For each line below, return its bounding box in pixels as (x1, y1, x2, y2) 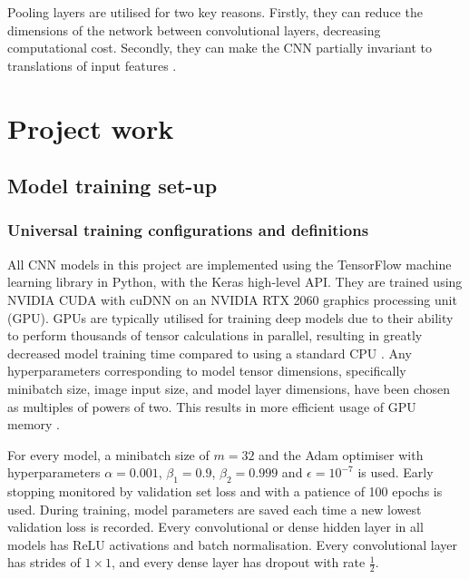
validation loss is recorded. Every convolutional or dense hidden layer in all (7, 517, 424, 536)
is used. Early (357, 463, 434, 482)
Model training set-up (7, 172, 218, 200)
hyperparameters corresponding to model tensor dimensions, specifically (7, 361, 406, 380)
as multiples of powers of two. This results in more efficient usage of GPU (7, 397, 416, 416)
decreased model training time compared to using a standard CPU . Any (7, 343, 412, 362)
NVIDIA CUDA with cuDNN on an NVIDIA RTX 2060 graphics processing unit (7, 289, 457, 309)
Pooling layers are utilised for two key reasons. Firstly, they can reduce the (7, 3, 423, 21)
